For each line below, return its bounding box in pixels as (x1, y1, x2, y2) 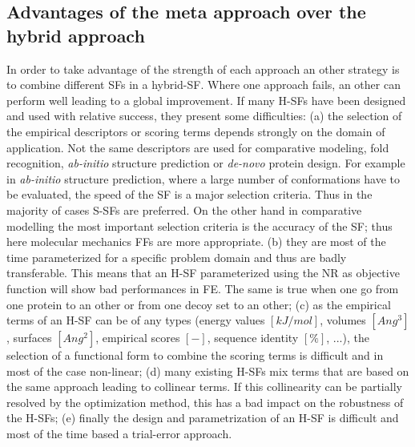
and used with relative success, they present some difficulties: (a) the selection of (6, 107, 402, 124)
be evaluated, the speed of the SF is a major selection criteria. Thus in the (6, 186, 373, 203)
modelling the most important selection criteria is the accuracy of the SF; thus (6, 217, 393, 234)
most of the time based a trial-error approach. (6, 425, 232, 442)
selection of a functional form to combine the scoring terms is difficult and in (6, 347, 384, 364)
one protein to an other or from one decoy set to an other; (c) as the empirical (6, 296, 391, 312)
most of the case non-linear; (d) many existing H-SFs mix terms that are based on (6, 362, 409, 379)
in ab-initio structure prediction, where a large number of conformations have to (6, 170, 401, 187)
